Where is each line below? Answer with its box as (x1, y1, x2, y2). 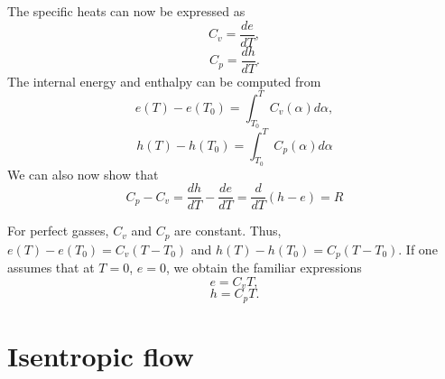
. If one (398, 239, 438, 258)
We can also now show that (7, 164, 159, 183)
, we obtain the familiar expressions (165, 258, 362, 277)
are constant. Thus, (174, 221, 282, 240)
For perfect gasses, (7, 221, 109, 240)
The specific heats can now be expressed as (7, 2, 246, 20)
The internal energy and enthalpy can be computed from (7, 71, 321, 90)
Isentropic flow (7, 337, 194, 374)
